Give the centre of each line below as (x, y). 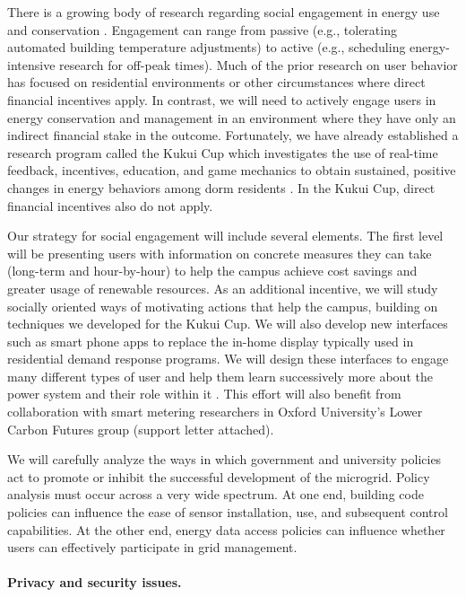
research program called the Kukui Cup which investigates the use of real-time (223, 152)
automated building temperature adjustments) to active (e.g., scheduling (207, 47)
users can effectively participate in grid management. (152, 547)
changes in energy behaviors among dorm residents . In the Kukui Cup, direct (221, 187)
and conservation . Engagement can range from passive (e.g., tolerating (202, 29)
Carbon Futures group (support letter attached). (141, 429)
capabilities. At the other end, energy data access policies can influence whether (226, 529)
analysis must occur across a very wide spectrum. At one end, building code (216, 494)
